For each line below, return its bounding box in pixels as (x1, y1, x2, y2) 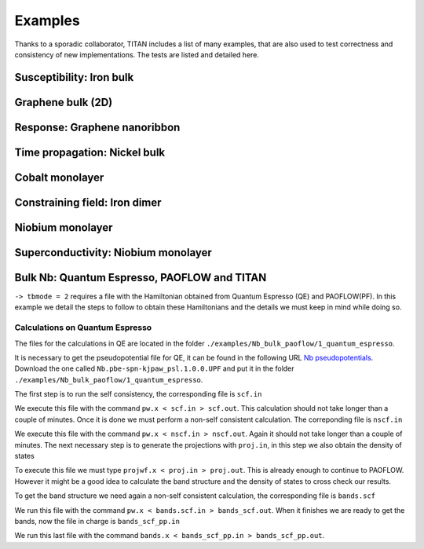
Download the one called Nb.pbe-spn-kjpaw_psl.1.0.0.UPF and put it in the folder (14, 364, 294, 373)
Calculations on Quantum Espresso (14, 322, 152, 333)
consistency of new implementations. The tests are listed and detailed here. (14, 49, 259, 59)
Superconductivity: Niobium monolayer (14, 246, 212, 259)
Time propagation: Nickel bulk (14, 145, 166, 159)
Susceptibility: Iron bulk (14, 71, 134, 84)
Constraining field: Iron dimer (14, 196, 162, 209)
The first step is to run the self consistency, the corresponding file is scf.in (14, 390, 262, 399)
